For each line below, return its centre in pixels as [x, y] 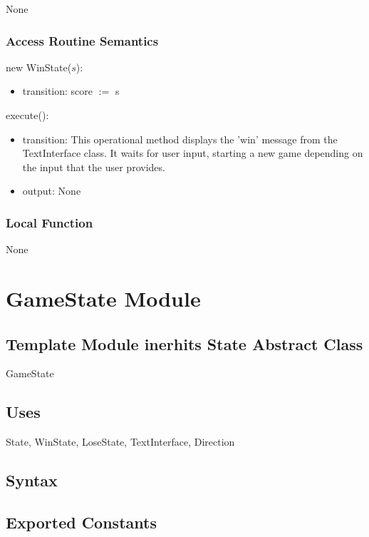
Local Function [50, 222]
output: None [52, 191]
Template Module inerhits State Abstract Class [184, 343]
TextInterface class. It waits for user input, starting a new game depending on [193, 153]
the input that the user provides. [94, 167]
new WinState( [39, 67]
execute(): [27, 115]
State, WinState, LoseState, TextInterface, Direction [120, 442]
